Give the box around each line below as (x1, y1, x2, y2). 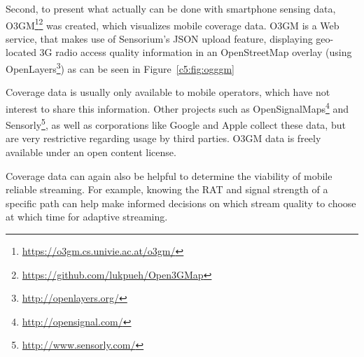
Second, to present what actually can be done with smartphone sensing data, (6, 1, 336, 15)
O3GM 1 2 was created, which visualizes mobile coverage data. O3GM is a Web (6, 15, 339, 32)
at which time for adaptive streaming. (6, 209, 168, 224)
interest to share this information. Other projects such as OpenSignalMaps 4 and (6, 99, 349, 115)
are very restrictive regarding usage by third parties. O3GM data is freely (6, 131, 321, 146)
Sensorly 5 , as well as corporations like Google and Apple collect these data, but (6, 115, 346, 132)
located (6, 45, 36, 59)
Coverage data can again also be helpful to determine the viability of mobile (6, 168, 332, 183)
